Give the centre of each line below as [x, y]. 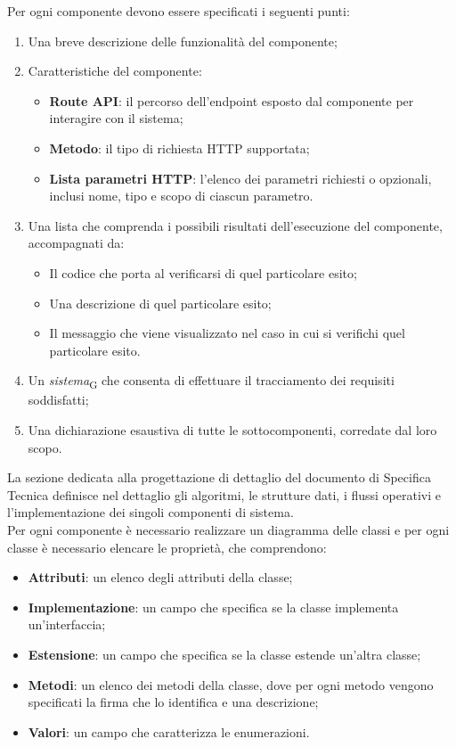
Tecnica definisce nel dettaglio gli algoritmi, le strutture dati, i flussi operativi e [224, 494]
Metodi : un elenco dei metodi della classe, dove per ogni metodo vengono [231, 684]
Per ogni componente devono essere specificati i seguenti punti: [179, 11]
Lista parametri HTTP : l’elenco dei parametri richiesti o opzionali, [240, 178]
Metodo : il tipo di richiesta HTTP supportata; [179, 148]
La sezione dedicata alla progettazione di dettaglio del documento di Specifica [219, 477]
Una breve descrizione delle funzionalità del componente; [183, 41]
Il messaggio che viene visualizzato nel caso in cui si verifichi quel [227, 333]
